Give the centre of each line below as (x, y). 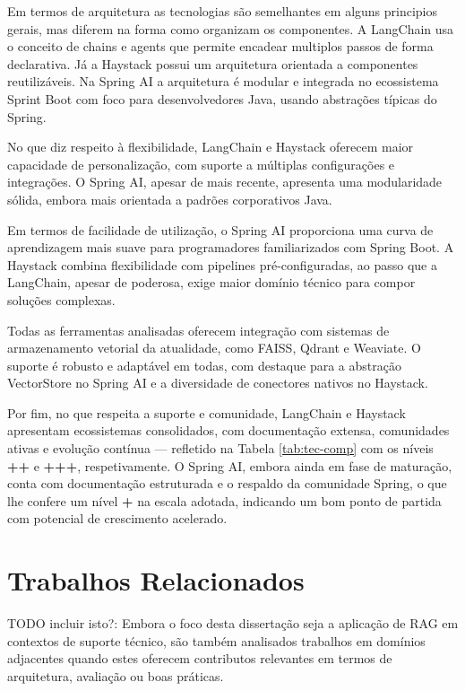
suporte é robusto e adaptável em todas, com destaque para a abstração (204, 365)
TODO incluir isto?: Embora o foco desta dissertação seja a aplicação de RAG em (233, 623)
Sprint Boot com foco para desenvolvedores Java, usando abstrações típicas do (222, 98)
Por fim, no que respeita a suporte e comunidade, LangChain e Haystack (207, 412)
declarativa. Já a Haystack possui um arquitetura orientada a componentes (213, 63)
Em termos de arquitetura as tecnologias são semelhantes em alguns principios (223, 11)
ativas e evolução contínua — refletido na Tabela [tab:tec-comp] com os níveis (220, 448)
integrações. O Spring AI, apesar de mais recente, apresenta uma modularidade (225, 182)
